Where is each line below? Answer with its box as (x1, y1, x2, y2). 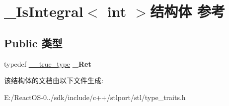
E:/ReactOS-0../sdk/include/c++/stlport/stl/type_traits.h (4, 92, 186, 102)
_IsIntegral (4, 1, 83, 21)
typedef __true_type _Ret (4, 58, 91, 69)
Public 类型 (4, 35, 63, 50)
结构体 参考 (150, 1, 225, 21)
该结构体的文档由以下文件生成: (4, 75, 103, 86)
